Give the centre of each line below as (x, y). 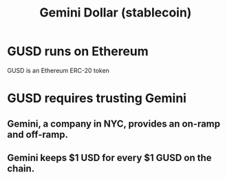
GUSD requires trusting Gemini (97, 98)
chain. (21, 168)
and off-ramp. (38, 135)
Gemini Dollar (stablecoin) (116, 13)
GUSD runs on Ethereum (78, 51)
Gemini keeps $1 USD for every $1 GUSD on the (109, 157)
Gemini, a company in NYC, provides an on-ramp (114, 124)
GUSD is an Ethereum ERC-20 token (58, 70)
